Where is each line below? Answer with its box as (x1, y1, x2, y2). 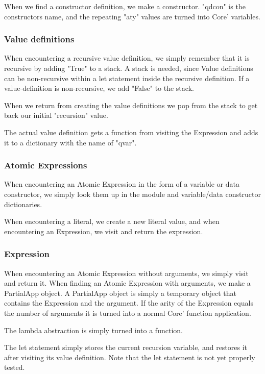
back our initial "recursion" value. (4, 110, 108, 120)
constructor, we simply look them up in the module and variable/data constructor (4, 188, 261, 199)
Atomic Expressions (4, 159, 87, 171)
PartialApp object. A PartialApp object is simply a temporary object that (4, 287, 236, 298)
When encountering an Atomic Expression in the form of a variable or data (4, 179, 240, 189)
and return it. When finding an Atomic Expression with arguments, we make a (4, 278, 251, 288)
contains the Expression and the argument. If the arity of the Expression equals (4, 297, 253, 308)
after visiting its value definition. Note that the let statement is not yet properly (4, 352, 255, 362)
